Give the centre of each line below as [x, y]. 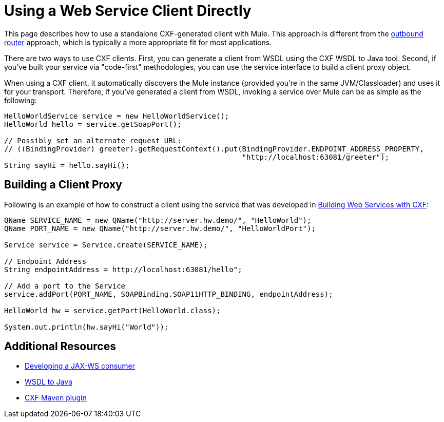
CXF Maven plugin [56, 398]
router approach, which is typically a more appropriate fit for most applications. [138, 42]
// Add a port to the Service [65, 286]
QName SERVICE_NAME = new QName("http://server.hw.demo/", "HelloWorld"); [158, 220]
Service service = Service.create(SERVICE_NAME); [106, 245]
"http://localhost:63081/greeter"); [316, 157]
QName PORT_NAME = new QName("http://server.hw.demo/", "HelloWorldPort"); [160, 228]
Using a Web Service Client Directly [128, 11]
